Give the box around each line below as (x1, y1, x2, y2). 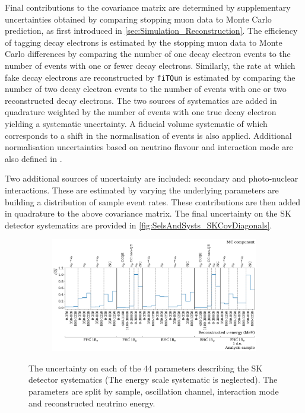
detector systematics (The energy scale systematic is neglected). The (28, 373, 278, 386)
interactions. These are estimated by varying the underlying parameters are (5, 183, 279, 196)
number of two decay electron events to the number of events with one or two (5, 82, 287, 95)
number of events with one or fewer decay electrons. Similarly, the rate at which (5, 59, 296, 71)
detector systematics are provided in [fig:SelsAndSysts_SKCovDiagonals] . (5, 218, 272, 231)
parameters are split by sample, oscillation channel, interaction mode (28, 385, 279, 397)
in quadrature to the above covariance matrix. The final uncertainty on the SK (5, 207, 291, 220)
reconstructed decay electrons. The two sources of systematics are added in (5, 94, 277, 106)
